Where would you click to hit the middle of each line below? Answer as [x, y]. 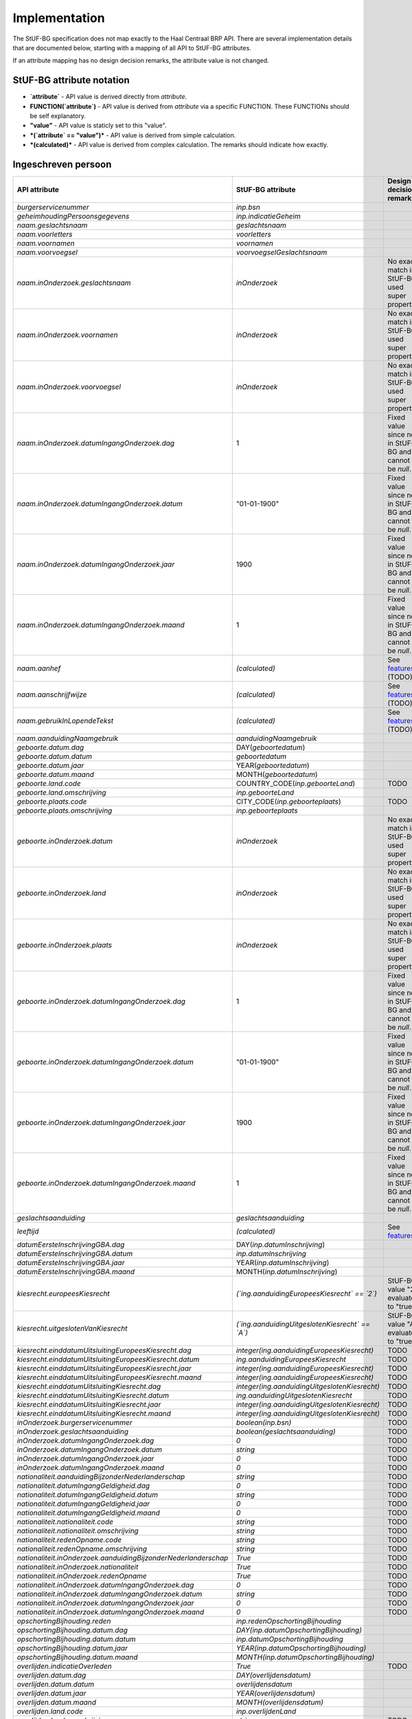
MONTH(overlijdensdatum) [280, 1702]
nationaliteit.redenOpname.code [69, 1540]
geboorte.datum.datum [55, 756]
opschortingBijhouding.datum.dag [72, 1630]
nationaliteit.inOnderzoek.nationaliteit [78, 1567]
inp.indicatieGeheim [268, 217]
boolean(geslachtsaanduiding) [286, 1432]
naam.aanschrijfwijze [52, 694]
